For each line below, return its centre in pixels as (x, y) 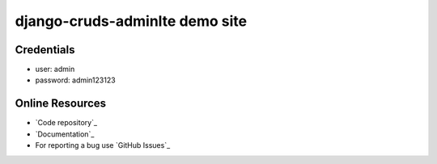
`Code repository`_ (66, 123)
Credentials (45, 50)
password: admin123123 (76, 80)
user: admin (55, 69)
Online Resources (61, 104)
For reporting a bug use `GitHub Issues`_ (103, 145)
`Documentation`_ (65, 134)
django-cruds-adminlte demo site (131, 21)
